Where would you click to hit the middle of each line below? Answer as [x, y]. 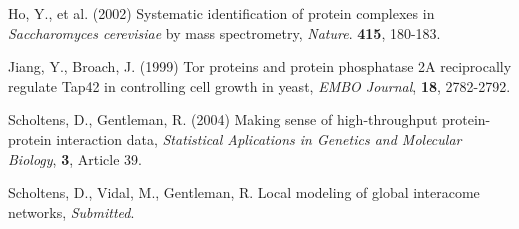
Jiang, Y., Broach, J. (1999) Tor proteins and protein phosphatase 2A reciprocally [260, 66]
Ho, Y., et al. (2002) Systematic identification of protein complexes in [221, 13]
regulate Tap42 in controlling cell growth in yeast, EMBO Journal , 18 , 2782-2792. [259, 85]
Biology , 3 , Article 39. [75, 158]
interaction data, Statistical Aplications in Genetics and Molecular [259, 138]
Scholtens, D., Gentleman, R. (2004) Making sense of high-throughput [223, 119]
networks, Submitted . [71, 211]
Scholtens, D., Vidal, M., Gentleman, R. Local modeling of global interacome [244, 192]
